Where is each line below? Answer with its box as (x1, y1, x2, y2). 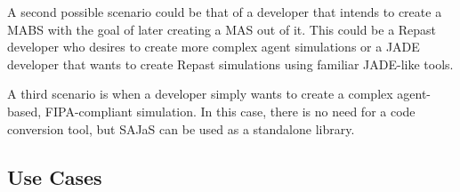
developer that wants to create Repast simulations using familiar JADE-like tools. (7, 54, 454, 73)
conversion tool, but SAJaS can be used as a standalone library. (7, 119, 355, 138)
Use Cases (7, 163, 102, 190)
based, (7, 101, 42, 120)
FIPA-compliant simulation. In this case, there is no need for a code (44, 101, 416, 120)
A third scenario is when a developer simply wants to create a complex (7, 84, 393, 103)
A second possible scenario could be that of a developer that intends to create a (7, 3, 442, 20)
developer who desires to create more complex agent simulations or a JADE (7, 37, 420, 56)
